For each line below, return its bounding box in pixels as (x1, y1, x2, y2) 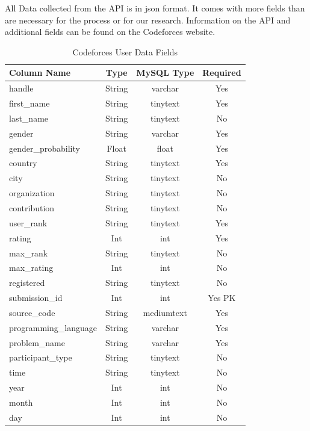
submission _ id (9, 291, 63, 304)
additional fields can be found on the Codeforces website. (5, 25, 215, 38)
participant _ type (9, 351, 72, 364)
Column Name (9, 66, 71, 79)
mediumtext (143, 306, 187, 318)
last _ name (9, 111, 49, 124)
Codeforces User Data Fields (72, 45, 178, 58)
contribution (9, 201, 55, 214)
